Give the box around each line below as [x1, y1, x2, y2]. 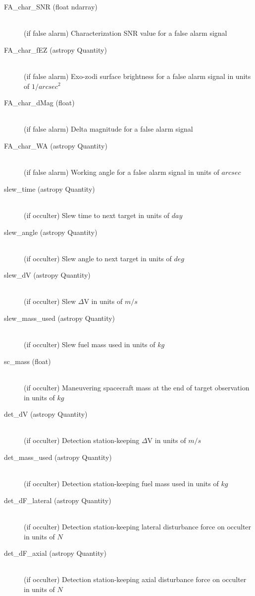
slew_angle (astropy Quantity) [4, 226, 98, 237]
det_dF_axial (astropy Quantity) [4, 548, 106, 558]
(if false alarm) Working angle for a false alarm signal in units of [24, 167, 219, 177]
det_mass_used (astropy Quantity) [4, 452, 112, 462]
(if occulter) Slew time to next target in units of [24, 210, 170, 220]
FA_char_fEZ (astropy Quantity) [4, 44, 107, 55]
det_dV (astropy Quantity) [4, 409, 88, 419]
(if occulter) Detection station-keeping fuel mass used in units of [24, 478, 219, 489]
